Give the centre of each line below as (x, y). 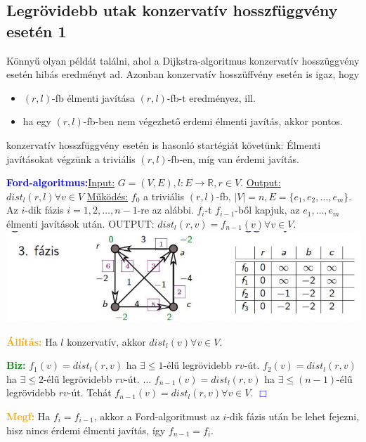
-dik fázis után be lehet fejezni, (293, 416)
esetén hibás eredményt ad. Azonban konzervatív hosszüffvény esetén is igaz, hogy (183, 74)
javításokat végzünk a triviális (71, 158)
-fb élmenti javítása (93, 97)
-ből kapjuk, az (267, 210)
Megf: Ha (28, 416)
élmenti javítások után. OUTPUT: (80, 223)
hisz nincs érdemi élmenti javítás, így (86, 430)
